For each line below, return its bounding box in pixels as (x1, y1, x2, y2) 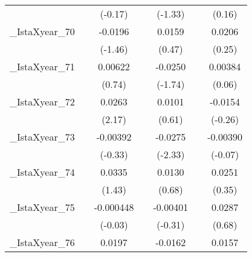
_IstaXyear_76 (10, 235, 75, 249)
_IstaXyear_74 (10, 165, 75, 179)
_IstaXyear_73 (10, 130, 75, 144)
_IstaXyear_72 (10, 95, 75, 108)
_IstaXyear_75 (10, 200, 75, 214)
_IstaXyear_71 (10, 59, 75, 73)
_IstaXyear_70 (10, 24, 75, 38)
